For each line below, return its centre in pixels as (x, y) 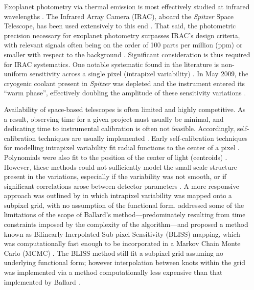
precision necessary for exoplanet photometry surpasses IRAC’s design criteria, (122, 35)
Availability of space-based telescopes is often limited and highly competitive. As (125, 109)
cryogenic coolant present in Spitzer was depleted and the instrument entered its (125, 83)
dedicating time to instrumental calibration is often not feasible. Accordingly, (120, 128)
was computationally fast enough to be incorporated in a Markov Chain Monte (122, 243)
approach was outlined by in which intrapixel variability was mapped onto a (118, 195)
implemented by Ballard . (42, 281)
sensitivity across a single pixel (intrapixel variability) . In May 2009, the (139, 74)
